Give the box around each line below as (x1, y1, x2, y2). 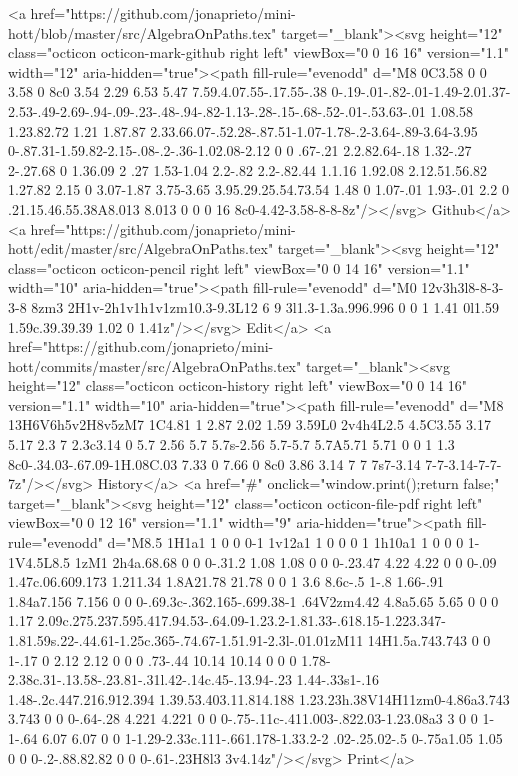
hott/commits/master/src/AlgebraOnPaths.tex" (8, 355, 302, 376)
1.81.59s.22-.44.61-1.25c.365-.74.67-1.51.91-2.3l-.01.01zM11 (8, 630, 364, 650)
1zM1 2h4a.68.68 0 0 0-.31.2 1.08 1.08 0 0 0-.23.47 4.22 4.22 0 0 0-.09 (74, 551, 497, 572)
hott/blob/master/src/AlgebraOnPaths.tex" (8, 22, 277, 43)
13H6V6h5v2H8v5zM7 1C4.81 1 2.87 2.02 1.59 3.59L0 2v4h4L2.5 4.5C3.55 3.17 (8, 414, 491, 435)
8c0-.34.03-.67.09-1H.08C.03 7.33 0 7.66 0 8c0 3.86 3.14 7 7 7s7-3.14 (8, 453, 421, 474)
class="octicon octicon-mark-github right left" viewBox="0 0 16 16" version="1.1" (8, 42, 509, 63)
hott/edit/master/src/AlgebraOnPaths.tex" (8, 238, 274, 259)
